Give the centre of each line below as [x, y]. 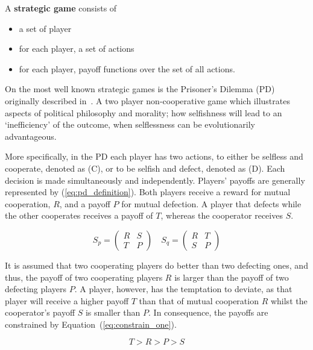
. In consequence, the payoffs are [208, 312]
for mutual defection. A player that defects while [211, 203]
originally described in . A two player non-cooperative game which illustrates [147, 100]
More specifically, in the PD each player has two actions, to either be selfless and [154, 156]
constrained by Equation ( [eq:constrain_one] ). [91, 324]
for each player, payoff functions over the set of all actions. [127, 68]
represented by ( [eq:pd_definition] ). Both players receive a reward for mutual [148, 192]
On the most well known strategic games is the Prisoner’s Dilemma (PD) [140, 89]
